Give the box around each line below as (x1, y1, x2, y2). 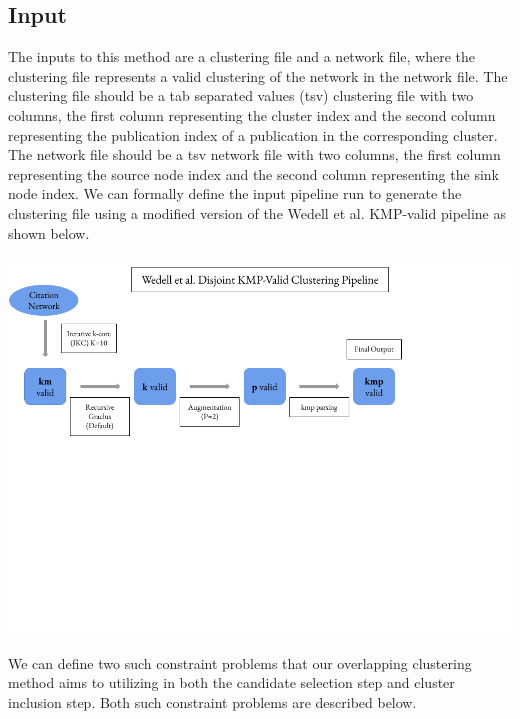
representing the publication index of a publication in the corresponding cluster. (8, 124, 498, 145)
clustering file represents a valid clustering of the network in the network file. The (8, 65, 508, 86)
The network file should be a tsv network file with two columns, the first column (8, 144, 501, 165)
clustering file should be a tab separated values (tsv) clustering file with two (8, 85, 474, 106)
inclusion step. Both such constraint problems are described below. (8, 691, 417, 712)
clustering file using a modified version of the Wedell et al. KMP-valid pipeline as (8, 202, 506, 223)
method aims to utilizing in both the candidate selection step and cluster (8, 672, 455, 693)
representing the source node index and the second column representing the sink (8, 163, 499, 184)
